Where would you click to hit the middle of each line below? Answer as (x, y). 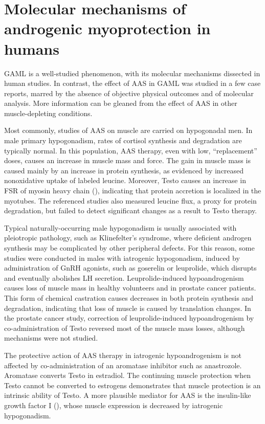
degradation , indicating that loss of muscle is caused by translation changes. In (128, 308)
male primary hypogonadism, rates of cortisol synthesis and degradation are (123, 140)
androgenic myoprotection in (107, 28)
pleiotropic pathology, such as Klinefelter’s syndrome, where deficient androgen (128, 238)
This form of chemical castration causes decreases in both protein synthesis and (129, 297)
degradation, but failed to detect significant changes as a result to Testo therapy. (131, 210)
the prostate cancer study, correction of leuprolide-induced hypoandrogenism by (129, 318)
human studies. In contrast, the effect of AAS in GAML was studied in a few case (132, 83)
